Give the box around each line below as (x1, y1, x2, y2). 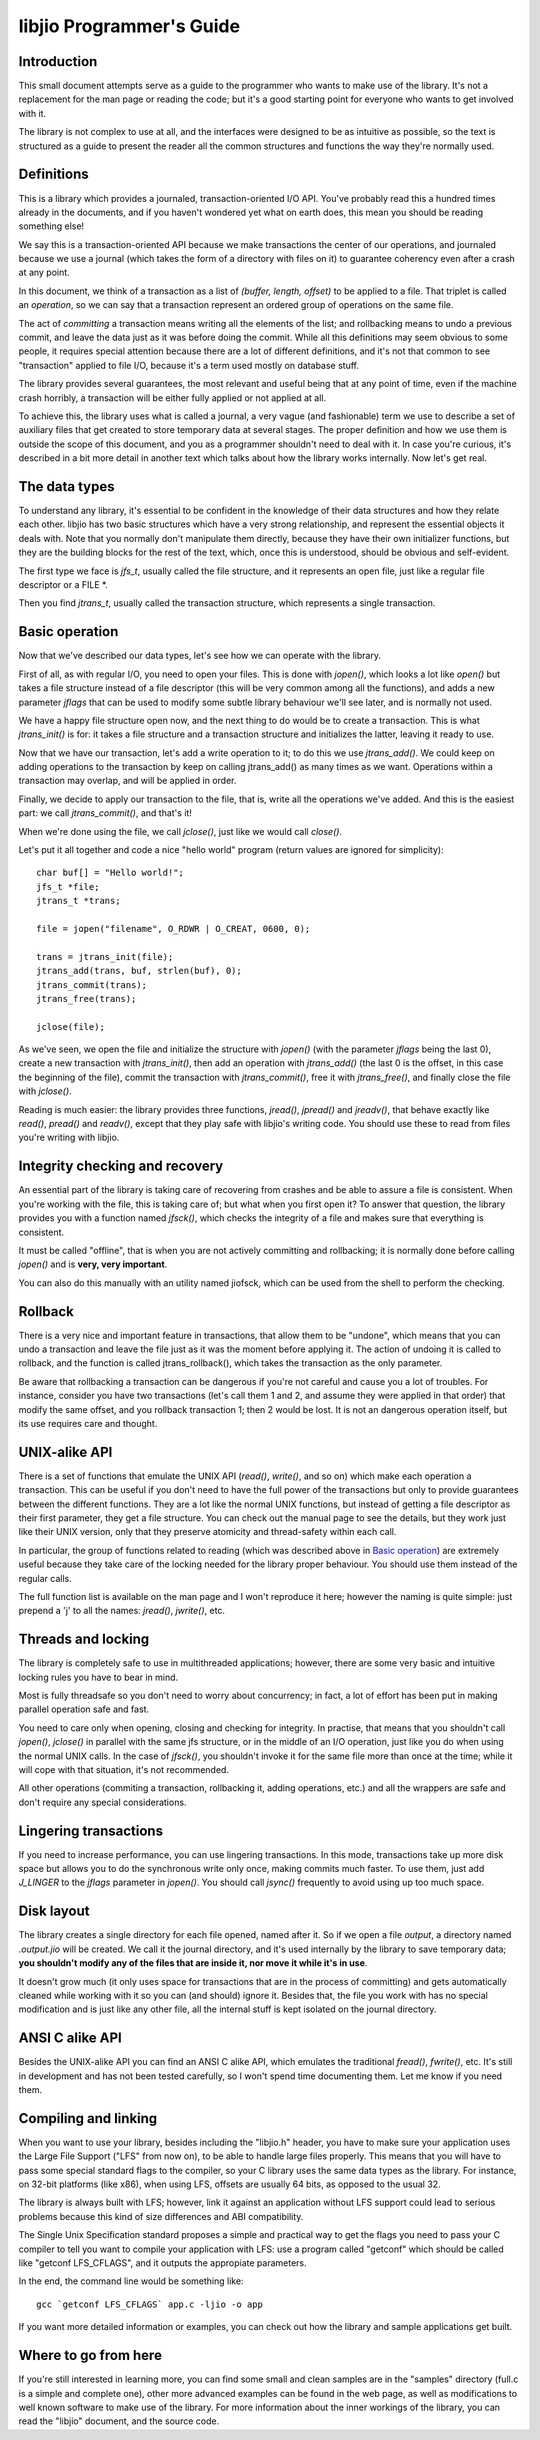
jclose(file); (36, 1021, 105, 1032)
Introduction (18, 53, 98, 70)
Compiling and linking (18, 2110, 158, 2127)
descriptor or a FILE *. (18, 579, 109, 591)
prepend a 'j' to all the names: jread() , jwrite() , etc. (18, 1605, 225, 1617)
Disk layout (18, 1903, 90, 1920)
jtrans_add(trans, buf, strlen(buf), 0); (36, 965, 242, 977)
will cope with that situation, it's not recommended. (18, 1764, 230, 1775)
